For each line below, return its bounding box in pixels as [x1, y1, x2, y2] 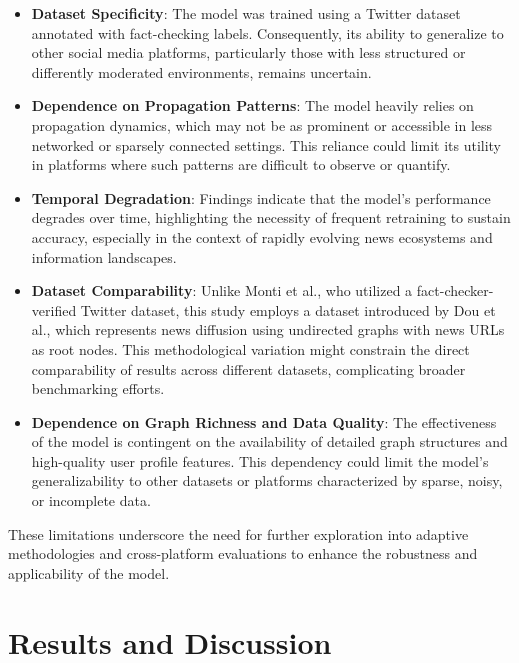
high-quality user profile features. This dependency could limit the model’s [31, 450, 489, 471]
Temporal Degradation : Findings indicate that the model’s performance [31, 187, 491, 208]
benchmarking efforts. [31, 378, 165, 399]
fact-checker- [416, 280, 494, 301]
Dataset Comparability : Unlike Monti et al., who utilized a [31, 280, 413, 301]
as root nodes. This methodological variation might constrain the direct [31, 338, 470, 359]
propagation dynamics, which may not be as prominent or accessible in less [31, 114, 493, 135]
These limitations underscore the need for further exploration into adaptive [8, 523, 469, 544]
